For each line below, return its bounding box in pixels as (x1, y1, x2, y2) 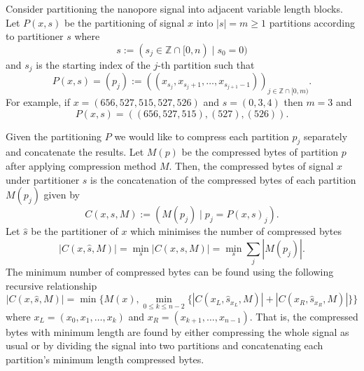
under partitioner (6, 172, 80, 187)
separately (304, 128, 348, 143)
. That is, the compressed (249, 309, 358, 323)
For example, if (6, 95, 71, 109)
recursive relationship (6, 278, 97, 292)
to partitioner (6, 29, 64, 43)
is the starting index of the (36, 57, 150, 72)
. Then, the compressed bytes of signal (169, 158, 334, 173)
